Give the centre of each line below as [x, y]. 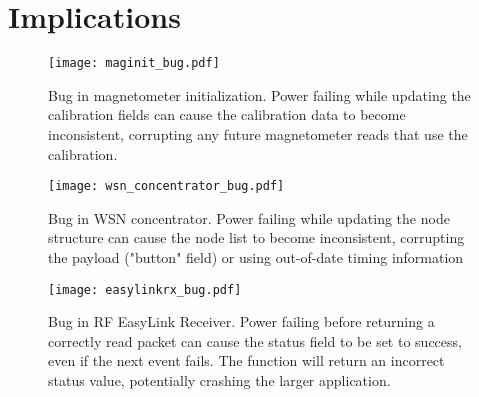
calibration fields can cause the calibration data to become [227, 114]
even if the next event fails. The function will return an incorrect [246, 360]
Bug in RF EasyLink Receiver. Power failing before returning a [241, 321]
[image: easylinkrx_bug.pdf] [145, 289]
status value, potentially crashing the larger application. [219, 380]
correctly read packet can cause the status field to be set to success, [255, 340]
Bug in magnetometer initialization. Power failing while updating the [259, 94]
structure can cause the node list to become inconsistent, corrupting [256, 237]
